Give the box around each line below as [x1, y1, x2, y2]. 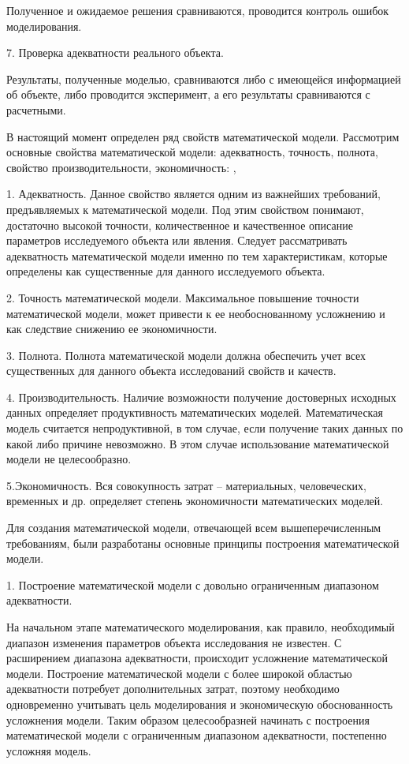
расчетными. [6, 101, 66, 118]
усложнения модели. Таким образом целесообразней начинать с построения [6, 711, 370, 728]
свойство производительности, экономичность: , [6, 159, 236, 175]
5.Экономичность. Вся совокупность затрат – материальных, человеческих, [6, 477, 366, 493]
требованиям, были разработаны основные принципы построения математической [6, 534, 400, 551]
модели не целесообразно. [6, 451, 132, 467]
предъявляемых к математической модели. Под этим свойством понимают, [6, 200, 364, 217]
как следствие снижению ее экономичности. [6, 320, 218, 337]
